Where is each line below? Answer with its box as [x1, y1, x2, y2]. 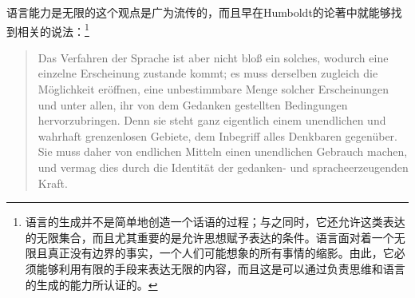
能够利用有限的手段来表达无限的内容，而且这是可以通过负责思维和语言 [36, 260, 405, 276]
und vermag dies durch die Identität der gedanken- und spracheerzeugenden [38, 159, 409, 175]
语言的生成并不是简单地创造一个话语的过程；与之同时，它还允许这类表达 [25, 213, 405, 230]
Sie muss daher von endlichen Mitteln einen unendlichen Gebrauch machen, [38, 143, 408, 160]
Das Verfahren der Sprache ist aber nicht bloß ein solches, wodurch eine [38, 49, 389, 66]
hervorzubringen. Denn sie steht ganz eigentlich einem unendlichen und [38, 112, 386, 129]
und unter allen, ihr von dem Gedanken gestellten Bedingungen [38, 96, 348, 113]
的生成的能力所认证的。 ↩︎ [25, 276, 158, 292]
